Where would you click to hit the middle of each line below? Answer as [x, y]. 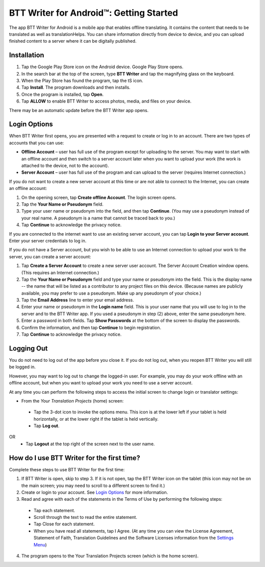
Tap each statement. [54, 510]
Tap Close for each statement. [64, 524]
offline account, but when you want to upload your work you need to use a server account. [101, 383]
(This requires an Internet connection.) [60, 272]
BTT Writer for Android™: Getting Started [94, 13]
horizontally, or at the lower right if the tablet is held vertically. [96, 419]
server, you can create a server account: [50, 256]
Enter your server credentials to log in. [48, 241]
